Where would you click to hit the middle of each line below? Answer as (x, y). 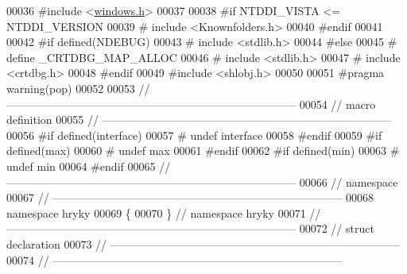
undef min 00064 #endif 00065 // (89, 166)
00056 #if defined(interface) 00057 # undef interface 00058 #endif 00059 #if (194, 135)
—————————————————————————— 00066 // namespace (202, 181)
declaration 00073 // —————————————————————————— (203, 243)
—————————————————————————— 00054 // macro (191, 104)
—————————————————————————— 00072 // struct (190, 228)
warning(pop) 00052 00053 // (78, 88)
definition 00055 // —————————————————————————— (199, 120)
